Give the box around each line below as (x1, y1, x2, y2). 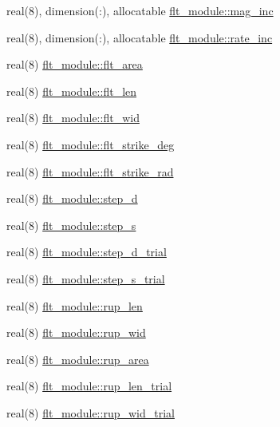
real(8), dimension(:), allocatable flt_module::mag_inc (6, 2, 274, 18)
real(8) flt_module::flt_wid (6, 109, 140, 126)
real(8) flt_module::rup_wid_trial (6, 404, 175, 421)
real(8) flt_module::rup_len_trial (6, 378, 172, 394)
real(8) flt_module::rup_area (6, 350, 149, 367)
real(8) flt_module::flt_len (6, 82, 137, 99)
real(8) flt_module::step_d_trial (6, 243, 167, 260)
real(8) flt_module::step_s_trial (6, 270, 165, 287)
